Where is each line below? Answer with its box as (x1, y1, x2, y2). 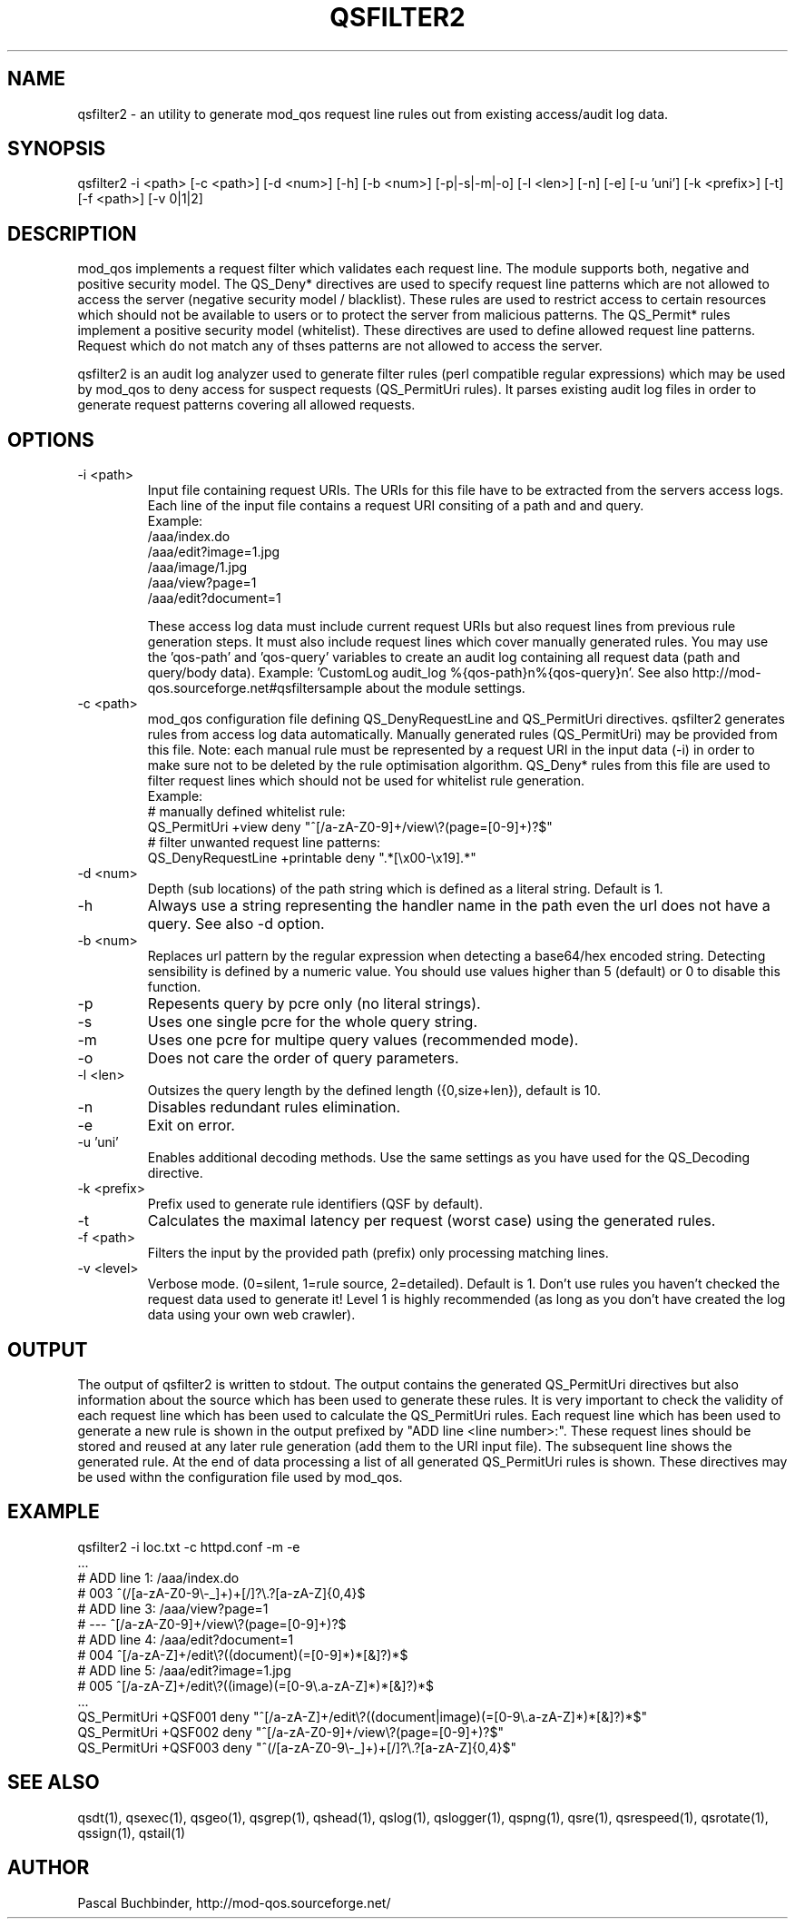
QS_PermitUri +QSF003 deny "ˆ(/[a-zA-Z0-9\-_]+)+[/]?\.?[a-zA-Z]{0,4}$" (77, 1739, 516, 1755)
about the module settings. (365, 680, 525, 696)
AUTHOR (7, 1856, 90, 1880)
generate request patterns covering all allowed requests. (77, 397, 416, 413)
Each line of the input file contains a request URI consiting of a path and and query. (147, 498, 644, 514)
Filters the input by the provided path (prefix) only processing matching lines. (147, 1245, 609, 1261)
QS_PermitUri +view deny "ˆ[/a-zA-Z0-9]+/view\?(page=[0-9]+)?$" (147, 819, 553, 835)
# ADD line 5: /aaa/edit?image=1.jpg (77, 1662, 291, 1678)
